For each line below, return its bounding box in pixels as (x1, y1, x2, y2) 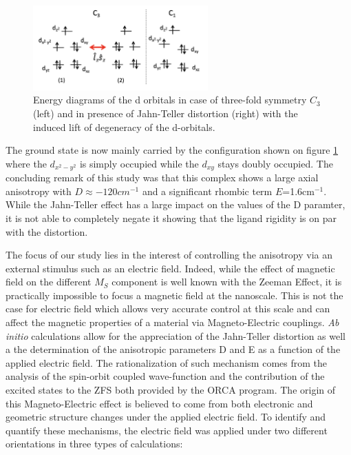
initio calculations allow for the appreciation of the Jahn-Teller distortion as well (6, 328, 346, 343)
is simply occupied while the (79, 156, 199, 170)
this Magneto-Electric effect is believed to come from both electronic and (6, 396, 313, 410)
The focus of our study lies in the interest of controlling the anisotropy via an (6, 247, 333, 262)
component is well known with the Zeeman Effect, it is (111, 274, 342, 289)
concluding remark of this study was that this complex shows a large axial (6, 170, 319, 185)
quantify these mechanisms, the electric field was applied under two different (6, 423, 328, 437)
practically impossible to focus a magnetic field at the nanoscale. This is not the (6, 287, 343, 302)
